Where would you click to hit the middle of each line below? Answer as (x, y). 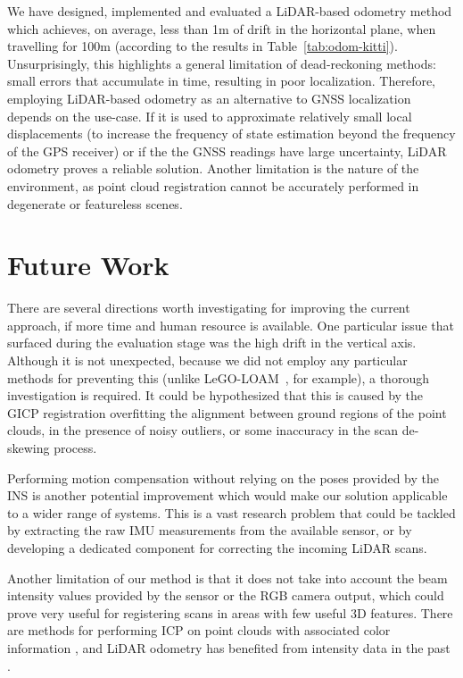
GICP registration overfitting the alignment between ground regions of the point (227, 412)
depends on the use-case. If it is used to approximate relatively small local (210, 116)
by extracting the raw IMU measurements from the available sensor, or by (210, 530)
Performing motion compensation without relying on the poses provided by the (223, 477)
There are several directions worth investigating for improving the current (209, 308)
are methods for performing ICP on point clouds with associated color (199, 630)
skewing (29, 448)
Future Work (88, 265)
